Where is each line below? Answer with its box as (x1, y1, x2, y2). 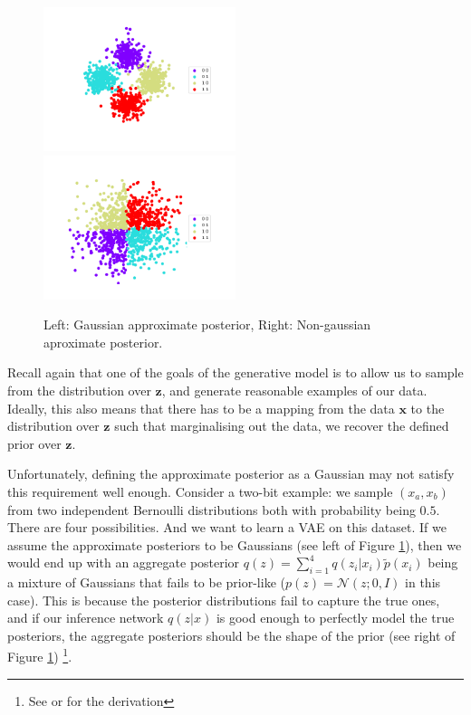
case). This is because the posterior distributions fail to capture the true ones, (7, 590, 440, 609)
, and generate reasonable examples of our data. (161, 380, 428, 399)
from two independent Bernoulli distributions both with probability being (7, 500, 416, 519)
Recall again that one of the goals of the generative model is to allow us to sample (7, 363, 464, 382)
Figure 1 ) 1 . (7, 644, 72, 666)
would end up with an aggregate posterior (7, 553, 240, 572)
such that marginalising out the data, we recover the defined (114, 416, 449, 435)
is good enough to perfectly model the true (216, 608, 455, 627)
